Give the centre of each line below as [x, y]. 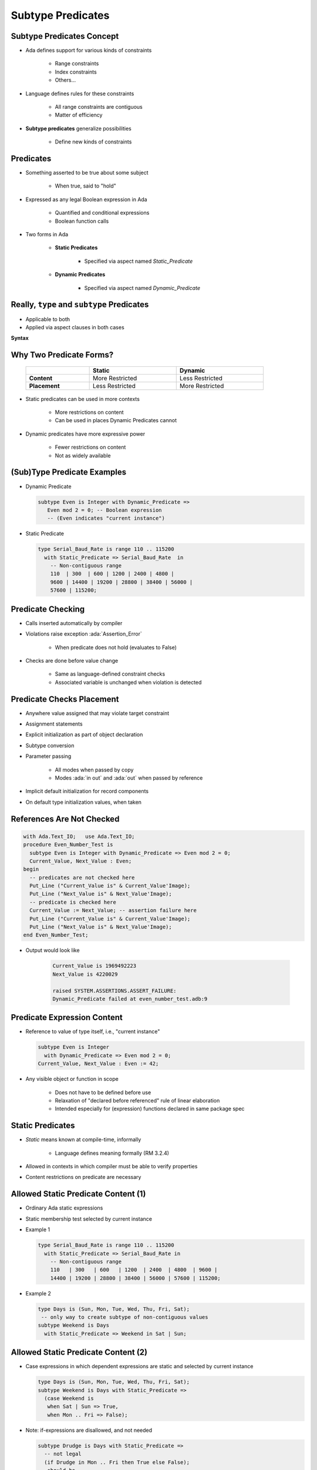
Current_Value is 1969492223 [95, 966]
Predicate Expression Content [67, 1018]
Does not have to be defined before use [103, 1092]
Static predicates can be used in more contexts [83, 399]
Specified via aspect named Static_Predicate [139, 261]
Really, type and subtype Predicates [80, 305]
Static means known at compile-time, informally [83, 1140]
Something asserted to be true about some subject [87, 173]
